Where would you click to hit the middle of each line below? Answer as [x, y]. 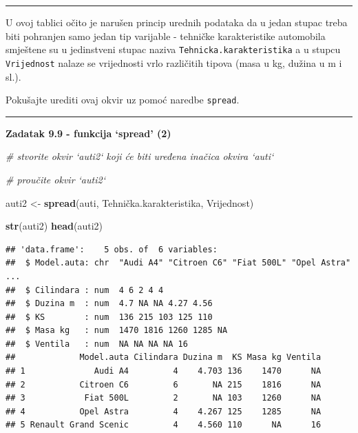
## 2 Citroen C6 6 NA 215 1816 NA [164, 384]
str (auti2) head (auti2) [54, 226]
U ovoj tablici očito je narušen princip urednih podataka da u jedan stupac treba [177, 22]
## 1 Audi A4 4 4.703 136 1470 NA [164, 371]
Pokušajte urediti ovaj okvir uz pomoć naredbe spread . [123, 100]
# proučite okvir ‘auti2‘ [55, 179]
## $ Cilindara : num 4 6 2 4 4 [85, 290]
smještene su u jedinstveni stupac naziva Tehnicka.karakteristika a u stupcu [173, 49]
